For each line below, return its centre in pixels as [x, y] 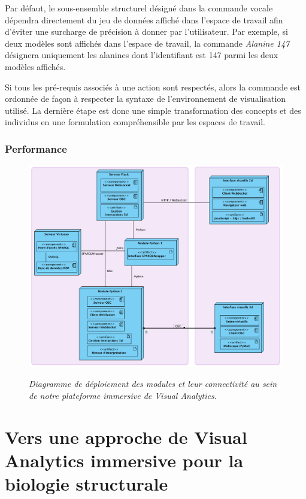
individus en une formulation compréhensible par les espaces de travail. [135, 122]
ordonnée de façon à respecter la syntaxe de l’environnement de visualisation [146, 99]
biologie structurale [87, 484]
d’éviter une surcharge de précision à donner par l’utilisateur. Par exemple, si [146, 31]
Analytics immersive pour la [124, 460]
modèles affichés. [35, 66]
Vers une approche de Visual [126, 436]
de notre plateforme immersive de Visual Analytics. [123, 395]
